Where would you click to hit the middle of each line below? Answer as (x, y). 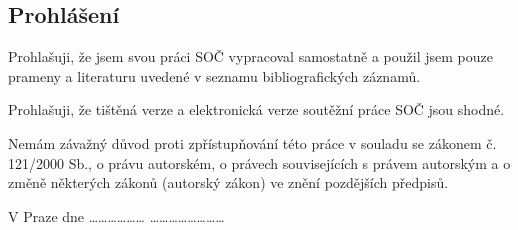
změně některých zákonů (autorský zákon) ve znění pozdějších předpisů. (228, 182)
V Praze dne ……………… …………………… (116, 215)
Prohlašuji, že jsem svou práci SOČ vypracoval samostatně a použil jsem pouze (250, 56)
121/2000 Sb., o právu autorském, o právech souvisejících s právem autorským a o (259, 162)
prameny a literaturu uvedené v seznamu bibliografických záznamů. (214, 75)
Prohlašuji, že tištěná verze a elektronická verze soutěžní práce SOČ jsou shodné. (256, 109)
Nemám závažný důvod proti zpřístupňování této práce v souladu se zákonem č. (252, 142)
